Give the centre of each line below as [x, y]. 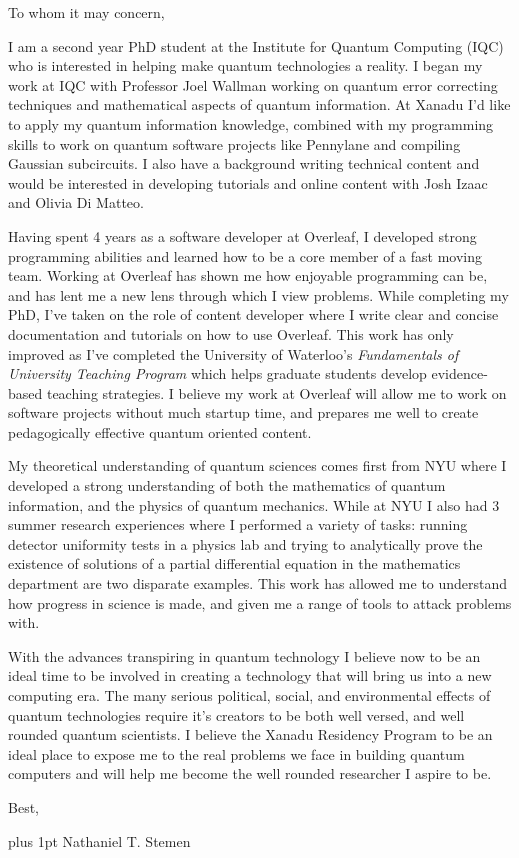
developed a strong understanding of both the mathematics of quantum [227, 485]
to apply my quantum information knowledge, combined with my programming [251, 123]
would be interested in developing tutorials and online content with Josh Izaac [248, 182]
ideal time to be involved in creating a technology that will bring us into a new [250, 675]
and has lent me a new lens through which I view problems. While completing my [258, 294]
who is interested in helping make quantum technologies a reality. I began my [245, 65]
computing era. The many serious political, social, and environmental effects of [249, 695]
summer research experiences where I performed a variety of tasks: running [238, 524]
